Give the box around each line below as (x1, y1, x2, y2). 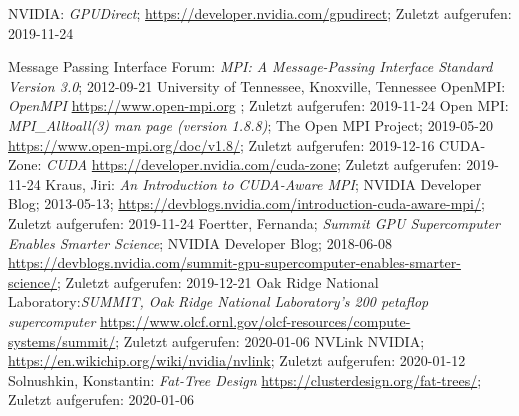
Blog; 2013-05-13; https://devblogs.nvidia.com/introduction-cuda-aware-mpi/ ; (8, 193, 485, 214)
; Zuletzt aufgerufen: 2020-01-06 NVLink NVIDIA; (115, 330, 425, 351)
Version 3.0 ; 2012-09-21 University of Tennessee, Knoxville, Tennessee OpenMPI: (8, 75, 506, 96)
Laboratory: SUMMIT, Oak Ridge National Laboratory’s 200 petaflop (8, 291, 429, 312)
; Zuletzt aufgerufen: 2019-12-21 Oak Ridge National (57, 271, 379, 292)
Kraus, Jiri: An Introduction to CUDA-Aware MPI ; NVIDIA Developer (45, 173, 482, 194)
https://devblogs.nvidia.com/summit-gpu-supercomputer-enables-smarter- (8, 252, 461, 273)
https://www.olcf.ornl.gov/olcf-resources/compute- (100, 310, 411, 331)
